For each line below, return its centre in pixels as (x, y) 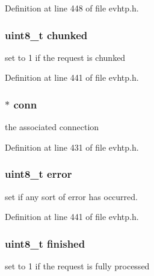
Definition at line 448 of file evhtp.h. (72, 8)
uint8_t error (38, 174)
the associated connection (52, 127)
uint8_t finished (45, 243)
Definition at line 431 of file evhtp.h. (72, 147)
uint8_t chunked (46, 35)
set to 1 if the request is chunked (65, 57)
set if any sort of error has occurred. (71, 196)
